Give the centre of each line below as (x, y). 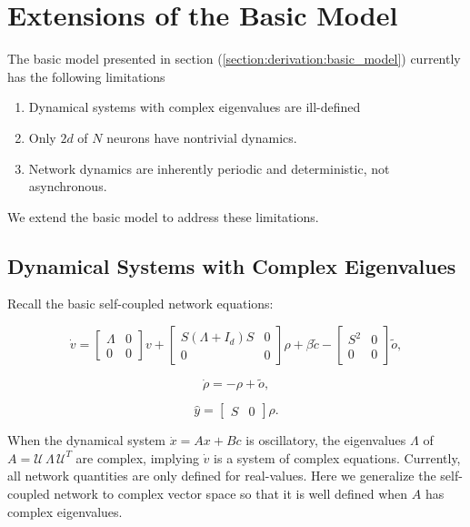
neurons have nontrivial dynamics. (202, 137)
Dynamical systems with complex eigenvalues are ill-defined (195, 107)
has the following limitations (86, 76)
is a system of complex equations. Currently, (337, 457)
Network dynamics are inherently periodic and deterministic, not (209, 168)
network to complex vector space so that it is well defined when (231, 494)
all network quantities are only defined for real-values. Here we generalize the (222, 476)
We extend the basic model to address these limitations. (163, 216)
